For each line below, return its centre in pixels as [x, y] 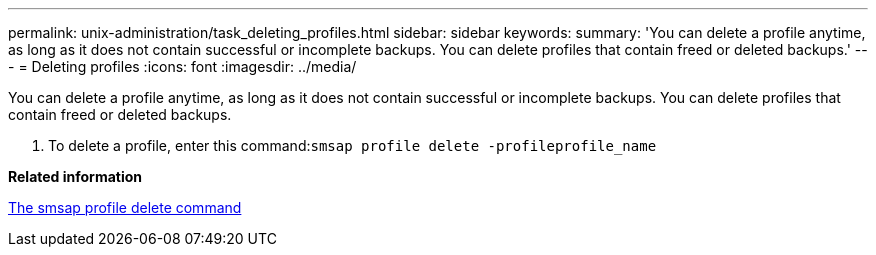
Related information [75, 176]
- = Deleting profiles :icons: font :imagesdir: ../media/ [182, 66]
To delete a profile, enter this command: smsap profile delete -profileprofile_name [352, 145]
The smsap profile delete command [125, 207]
